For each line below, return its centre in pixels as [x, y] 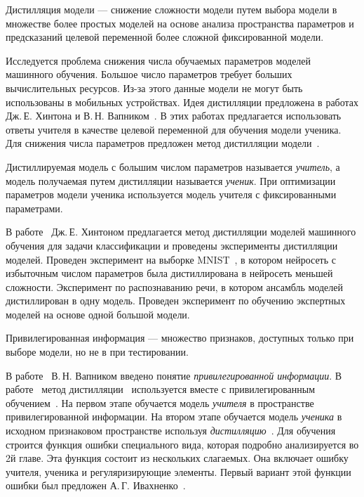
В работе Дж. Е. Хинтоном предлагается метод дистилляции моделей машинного [181, 232]
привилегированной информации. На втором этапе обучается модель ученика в [174, 417]
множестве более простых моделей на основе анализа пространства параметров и [180, 23]
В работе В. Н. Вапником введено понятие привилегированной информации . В [174, 375]
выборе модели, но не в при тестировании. [97, 352]
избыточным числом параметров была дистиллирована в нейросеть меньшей [169, 273]
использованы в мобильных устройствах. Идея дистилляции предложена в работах [182, 102]
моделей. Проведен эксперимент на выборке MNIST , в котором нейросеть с [171, 259]
